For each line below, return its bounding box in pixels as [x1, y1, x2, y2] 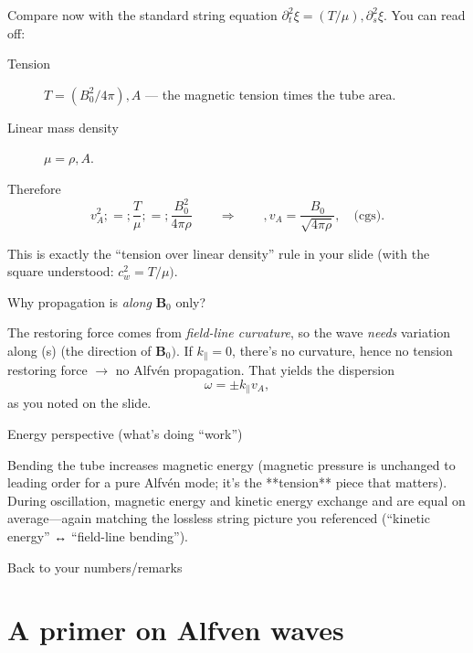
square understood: [7, 262, 114, 281]
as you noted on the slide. [7, 393, 152, 412]
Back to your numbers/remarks [7, 557, 183, 576]
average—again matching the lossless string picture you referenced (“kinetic [7, 508, 430, 528]
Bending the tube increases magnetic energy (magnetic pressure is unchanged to [7, 455, 456, 474]
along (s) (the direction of [7, 340, 152, 359]
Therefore [7, 178, 61, 198]
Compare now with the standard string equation [7, 5, 278, 24]
